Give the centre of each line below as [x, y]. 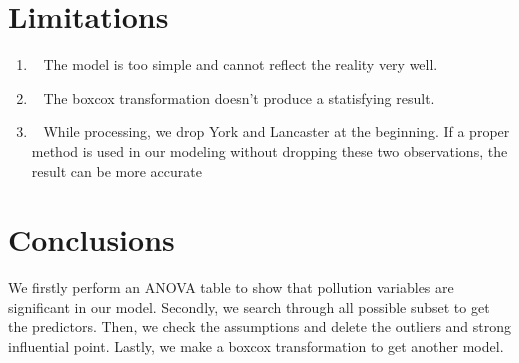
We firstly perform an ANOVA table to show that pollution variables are [231, 287]
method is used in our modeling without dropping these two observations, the [269, 150]
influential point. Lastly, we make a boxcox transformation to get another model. [256, 346]
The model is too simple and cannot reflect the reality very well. [240, 64]
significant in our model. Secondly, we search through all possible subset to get [249, 306]
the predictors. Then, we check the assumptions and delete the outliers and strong [260, 326]
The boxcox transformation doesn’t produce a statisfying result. [239, 97]
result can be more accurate [116, 170]
